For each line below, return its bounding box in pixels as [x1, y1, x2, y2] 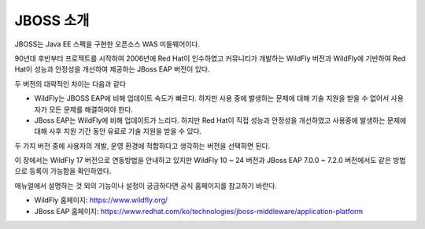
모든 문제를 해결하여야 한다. [48, 105, 134, 114]
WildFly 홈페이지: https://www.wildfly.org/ [34, 195, 168, 205]
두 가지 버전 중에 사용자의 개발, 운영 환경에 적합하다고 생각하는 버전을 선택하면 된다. [14, 141, 271, 150]
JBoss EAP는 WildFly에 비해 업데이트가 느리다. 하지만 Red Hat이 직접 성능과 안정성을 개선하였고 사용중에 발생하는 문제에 [34, 115, 407, 125]
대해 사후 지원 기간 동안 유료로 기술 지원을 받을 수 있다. [34, 127, 202, 136]
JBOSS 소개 [14, 12, 90, 29]
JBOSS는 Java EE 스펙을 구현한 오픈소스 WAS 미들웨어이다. [14, 39, 201, 49]
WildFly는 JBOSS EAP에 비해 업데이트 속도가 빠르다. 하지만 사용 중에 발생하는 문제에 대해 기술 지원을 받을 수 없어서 [34, 94, 390, 103]
